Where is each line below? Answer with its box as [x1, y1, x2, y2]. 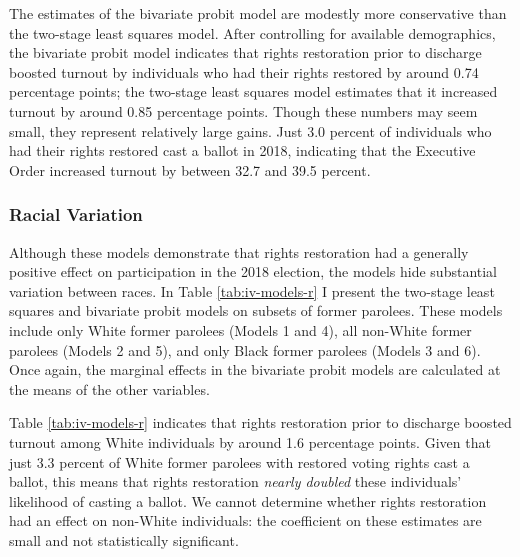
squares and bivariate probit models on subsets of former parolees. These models [9, 300, 503, 321]
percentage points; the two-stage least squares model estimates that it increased [9, 81, 498, 102]
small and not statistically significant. [9, 529, 239, 550]
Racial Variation [9, 202, 143, 227]
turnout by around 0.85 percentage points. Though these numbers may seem [9, 100, 478, 121]
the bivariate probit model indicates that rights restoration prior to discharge [9, 42, 482, 63]
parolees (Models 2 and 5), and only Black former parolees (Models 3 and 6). [9, 339, 481, 360]
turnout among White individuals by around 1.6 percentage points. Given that [9, 431, 491, 452]
